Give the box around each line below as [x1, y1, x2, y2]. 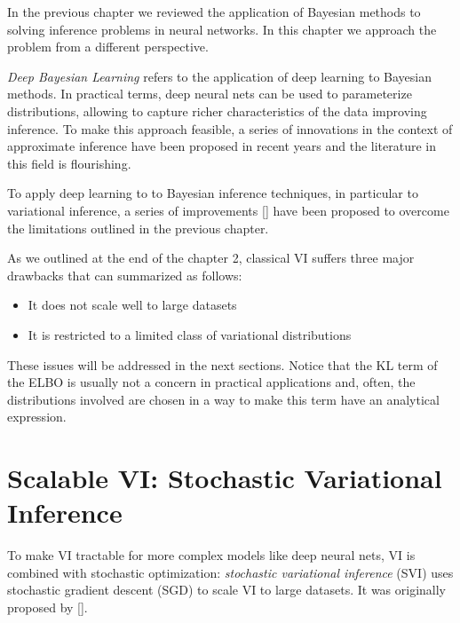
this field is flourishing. [7, 154, 131, 172]
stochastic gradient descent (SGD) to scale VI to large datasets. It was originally [7, 580, 447, 599]
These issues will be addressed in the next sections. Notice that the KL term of [7, 355, 438, 374]
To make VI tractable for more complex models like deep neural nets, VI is [7, 546, 416, 564]
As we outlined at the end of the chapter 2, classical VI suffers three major [7, 248, 415, 267]
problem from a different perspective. [7, 37, 209, 56]
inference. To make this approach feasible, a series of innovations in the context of [7, 119, 453, 138]
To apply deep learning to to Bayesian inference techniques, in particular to [7, 184, 418, 202]
